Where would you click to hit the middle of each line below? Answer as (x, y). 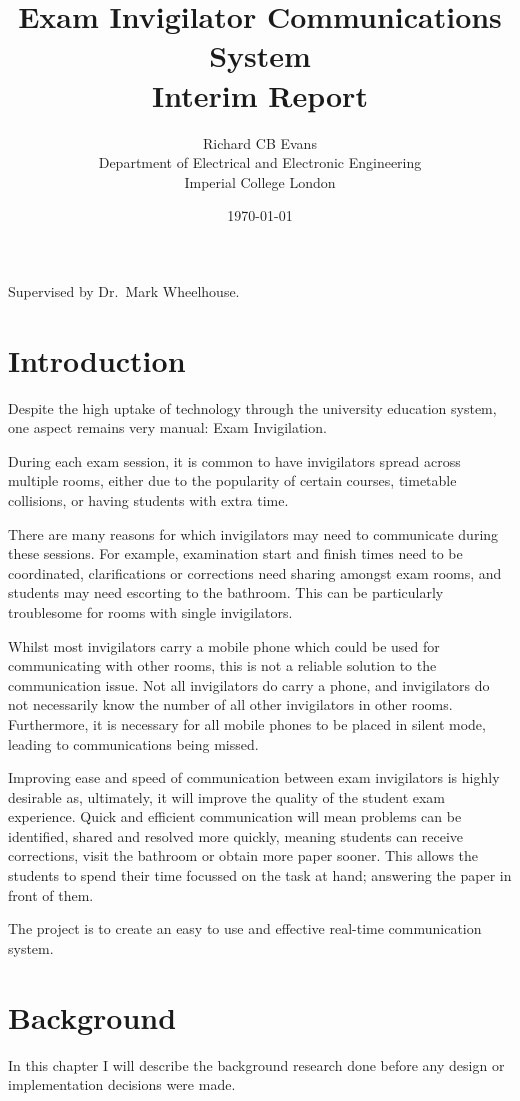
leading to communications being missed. (133, 743)
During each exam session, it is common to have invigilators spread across (234, 460)
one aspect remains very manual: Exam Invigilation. (167, 427)
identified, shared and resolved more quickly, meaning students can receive (236, 835)
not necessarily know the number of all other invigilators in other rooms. (230, 704)
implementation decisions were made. (122, 1084)
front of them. (51, 894)
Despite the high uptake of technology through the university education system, (252, 407)
